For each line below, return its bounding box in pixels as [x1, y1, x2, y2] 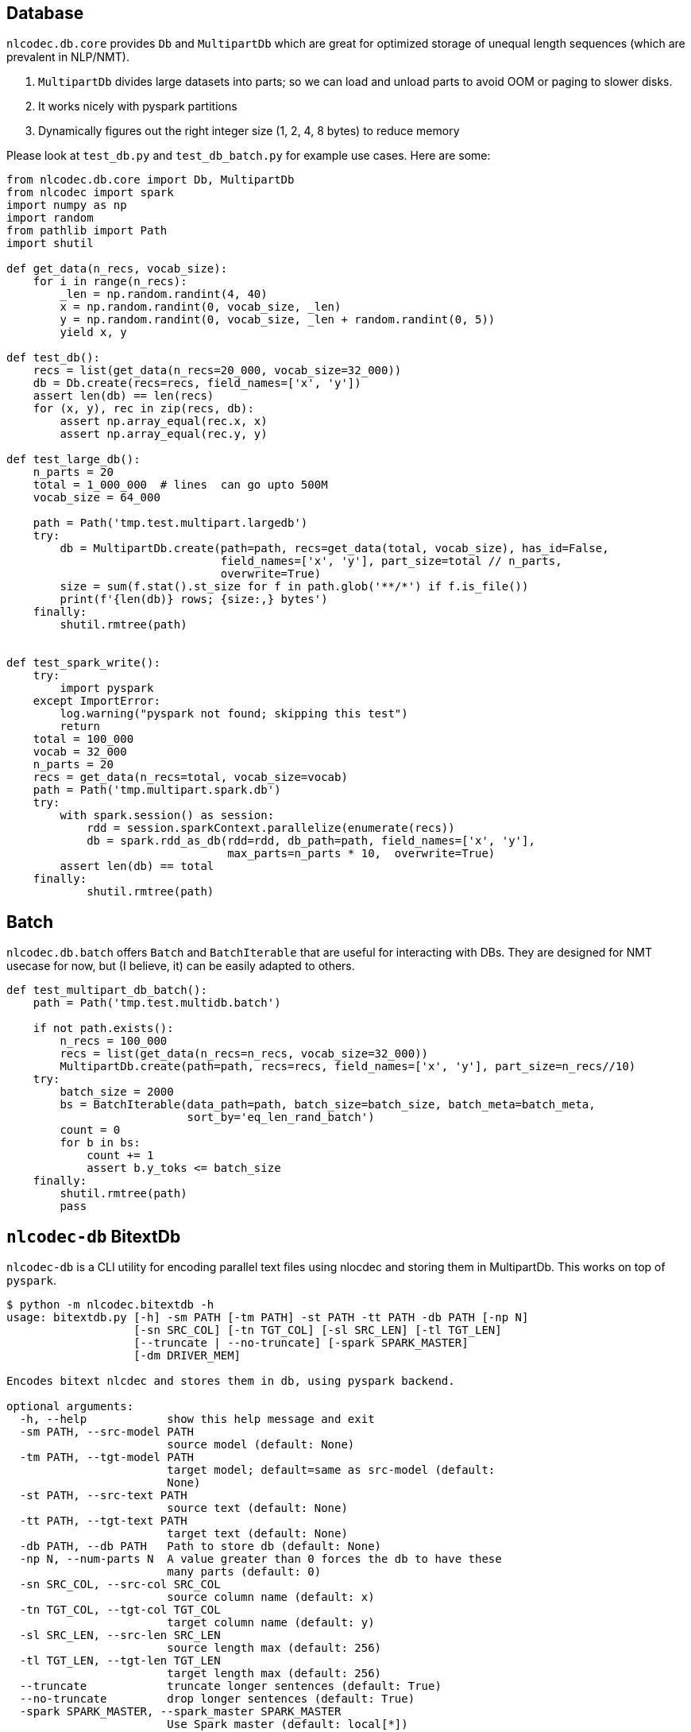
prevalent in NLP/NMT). [6, 50, 129, 64]
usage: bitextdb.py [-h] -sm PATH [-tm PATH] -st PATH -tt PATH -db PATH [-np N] [6, 1311, 529, 1324]
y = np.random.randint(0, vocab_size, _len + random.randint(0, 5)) [60, 313, 496, 327]
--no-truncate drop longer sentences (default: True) [19, 1692, 415, 1706]
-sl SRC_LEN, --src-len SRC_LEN [19, 1629, 221, 1642]
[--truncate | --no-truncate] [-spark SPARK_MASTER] [133, 1336, 469, 1350]
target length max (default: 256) [167, 1667, 382, 1680]
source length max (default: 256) [167, 1641, 382, 1655]
